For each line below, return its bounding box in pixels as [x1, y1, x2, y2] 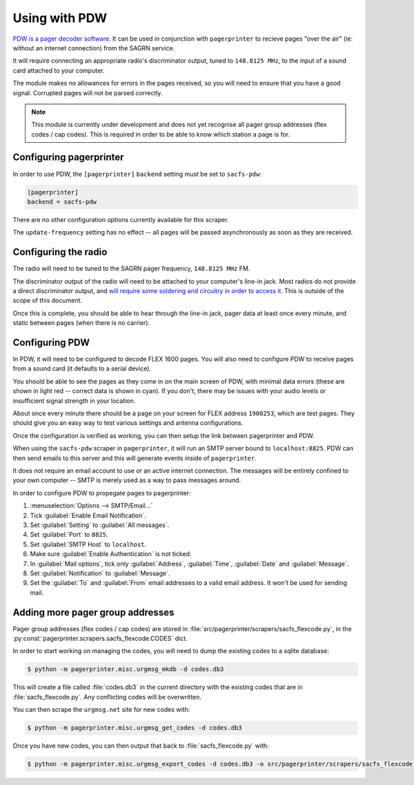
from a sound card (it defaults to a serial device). [12, 364, 152, 372]
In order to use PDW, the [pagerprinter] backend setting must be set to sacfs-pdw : [12, 170, 262, 178]
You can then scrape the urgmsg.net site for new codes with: [12, 706, 190, 714]
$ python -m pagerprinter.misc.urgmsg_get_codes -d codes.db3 [27, 724, 242, 732]
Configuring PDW [12, 337, 90, 348]
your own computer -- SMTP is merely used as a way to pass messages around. [12, 476, 241, 484]
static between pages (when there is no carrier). [12, 319, 150, 327]
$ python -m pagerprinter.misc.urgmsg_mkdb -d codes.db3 [27, 666, 224, 673]
